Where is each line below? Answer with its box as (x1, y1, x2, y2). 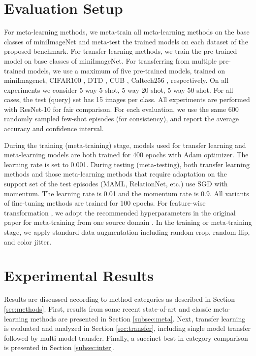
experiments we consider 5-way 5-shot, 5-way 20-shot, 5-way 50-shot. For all (4, 84, 233, 95)
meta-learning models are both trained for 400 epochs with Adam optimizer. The (4, 149, 249, 160)
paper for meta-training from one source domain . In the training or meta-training (4, 217, 252, 227)
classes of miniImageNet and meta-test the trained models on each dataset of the (4, 36, 248, 46)
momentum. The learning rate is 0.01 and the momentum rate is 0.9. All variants (4, 188, 249, 198)
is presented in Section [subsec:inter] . (4, 342, 115, 353)
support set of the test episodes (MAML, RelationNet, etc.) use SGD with (4, 178, 228, 189)
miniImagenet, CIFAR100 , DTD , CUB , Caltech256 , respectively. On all (4, 75, 229, 85)
